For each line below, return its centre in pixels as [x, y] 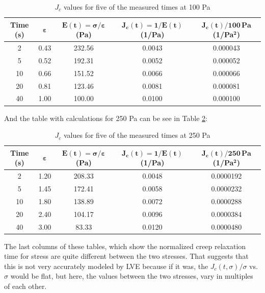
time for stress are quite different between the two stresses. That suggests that [126, 256]
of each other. [25, 286]
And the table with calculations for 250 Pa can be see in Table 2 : [106, 118]
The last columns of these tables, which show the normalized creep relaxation [125, 246]
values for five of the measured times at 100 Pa [137, 7]
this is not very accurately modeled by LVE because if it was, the [106, 266]
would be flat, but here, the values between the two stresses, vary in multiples [132, 276]
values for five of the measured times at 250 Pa [137, 135]
